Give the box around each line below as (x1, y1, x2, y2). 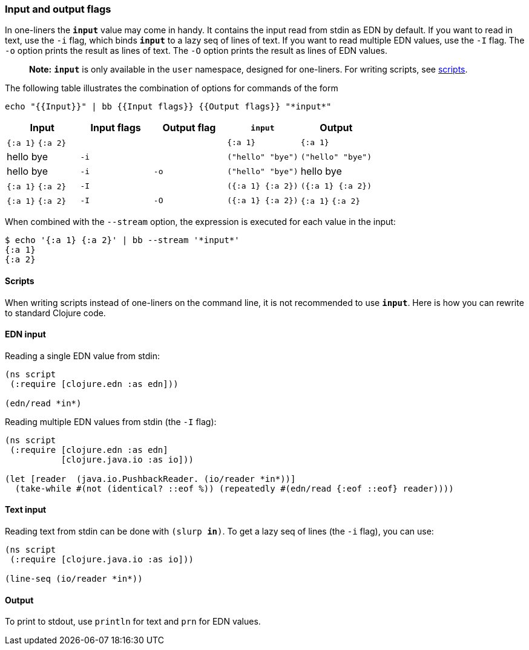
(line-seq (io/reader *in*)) (5, 574, 143, 584)
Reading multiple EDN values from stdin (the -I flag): (5, 416, 217, 427)
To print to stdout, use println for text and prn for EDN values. (5, 616, 261, 627)
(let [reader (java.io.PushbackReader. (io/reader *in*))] (5, 473, 296, 484)
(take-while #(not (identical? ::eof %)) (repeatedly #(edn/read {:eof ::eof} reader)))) (15, 483, 454, 493)
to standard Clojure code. (5, 307, 106, 318)
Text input (5, 504, 47, 515)
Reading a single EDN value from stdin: (5, 350, 160, 361)
